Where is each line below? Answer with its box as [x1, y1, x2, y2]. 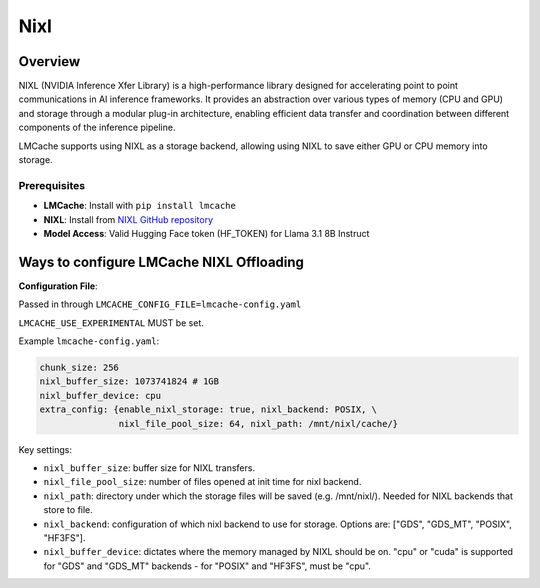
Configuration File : [18, 280, 99, 292]
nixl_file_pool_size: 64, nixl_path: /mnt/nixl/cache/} [118, 418, 399, 429]
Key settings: [18, 443, 72, 455]
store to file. [43, 504, 94, 516]
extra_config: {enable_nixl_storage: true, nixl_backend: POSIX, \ [39, 404, 378, 415]
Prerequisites [18, 178, 85, 192]
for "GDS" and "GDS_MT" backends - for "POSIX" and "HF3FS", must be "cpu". [43, 560, 372, 572]
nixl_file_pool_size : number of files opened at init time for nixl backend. [43, 476, 362, 488]
